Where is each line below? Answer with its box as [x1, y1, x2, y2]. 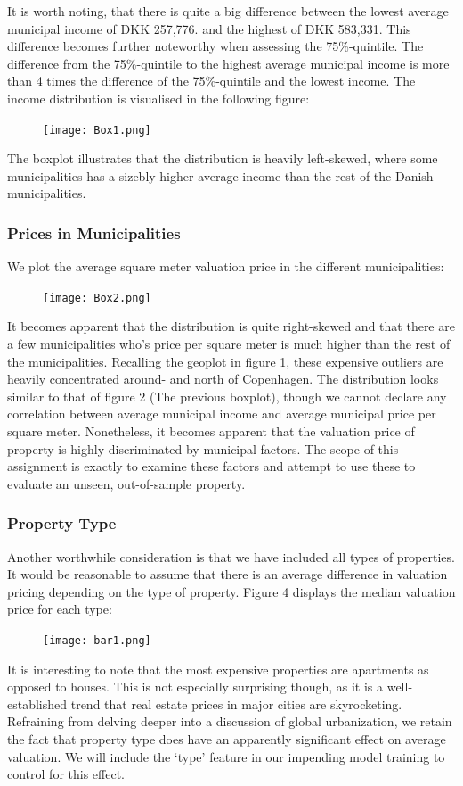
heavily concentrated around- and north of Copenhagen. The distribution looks [7, 369, 439, 388]
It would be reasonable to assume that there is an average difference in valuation [7, 565, 448, 583]
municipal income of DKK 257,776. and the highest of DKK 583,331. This [7, 19, 411, 37]
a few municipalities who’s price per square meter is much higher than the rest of [7, 335, 451, 353]
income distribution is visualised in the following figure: [7, 88, 310, 107]
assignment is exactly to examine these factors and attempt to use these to [7, 457, 416, 476]
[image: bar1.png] [43, 634, 151, 647]
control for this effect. [7, 765, 125, 783]
